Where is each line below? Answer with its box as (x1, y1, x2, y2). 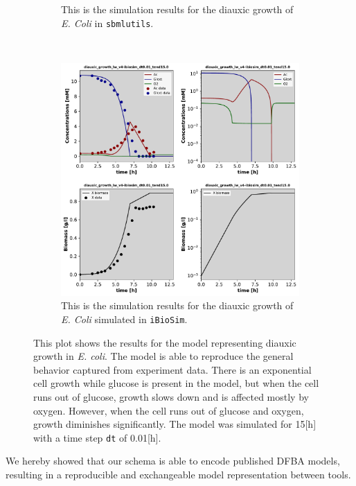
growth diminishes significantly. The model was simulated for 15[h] (33, 417, 317, 431)
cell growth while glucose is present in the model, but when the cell (33, 376, 319, 390)
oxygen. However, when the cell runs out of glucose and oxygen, (33, 403, 304, 417)
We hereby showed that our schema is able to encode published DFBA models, (6, 453, 340, 468)
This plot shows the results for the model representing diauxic (33, 335, 296, 349)
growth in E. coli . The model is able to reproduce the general (33, 349, 294, 363)
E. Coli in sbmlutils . (61, 15, 154, 30)
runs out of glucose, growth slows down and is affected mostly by (33, 390, 309, 403)
